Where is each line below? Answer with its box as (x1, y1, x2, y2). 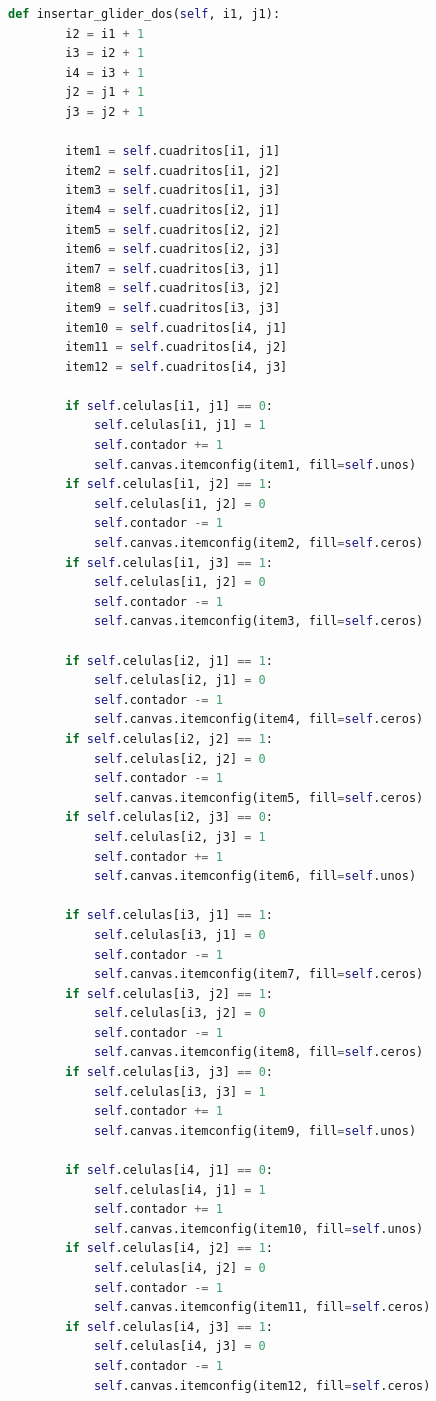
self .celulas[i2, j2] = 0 (93, 751, 266, 766)
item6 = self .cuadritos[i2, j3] (65, 242, 281, 257)
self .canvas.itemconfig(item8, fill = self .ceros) (93, 1045, 424, 1060)
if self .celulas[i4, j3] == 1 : (65, 1319, 273, 1334)
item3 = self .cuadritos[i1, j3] (65, 183, 281, 198)
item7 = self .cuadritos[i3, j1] (65, 261, 281, 276)
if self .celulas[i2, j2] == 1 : (65, 731, 273, 746)
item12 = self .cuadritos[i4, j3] (65, 359, 288, 374)
